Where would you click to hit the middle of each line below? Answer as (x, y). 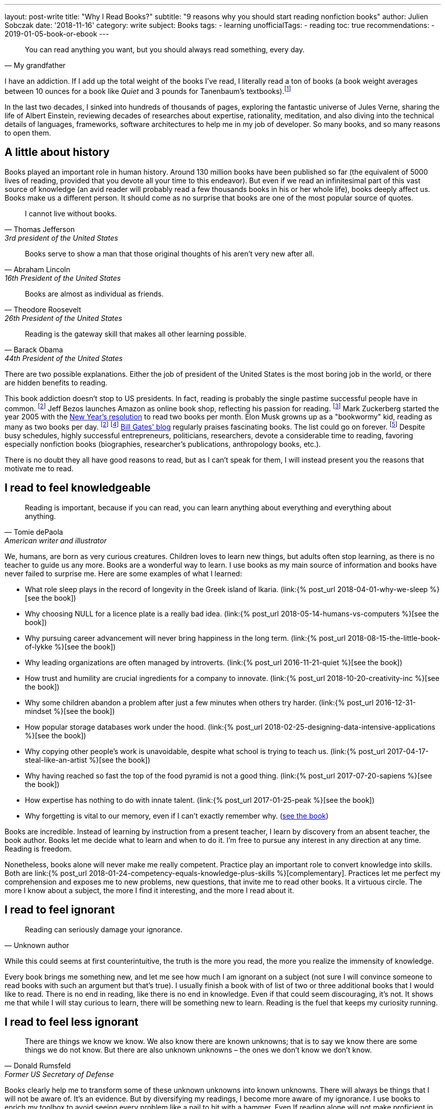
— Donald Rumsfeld (38, 1066)
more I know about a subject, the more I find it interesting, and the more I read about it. (149, 890)
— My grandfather (35, 65)
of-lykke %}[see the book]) (70, 646)
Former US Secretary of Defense (59, 1074)
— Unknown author (37, 945)
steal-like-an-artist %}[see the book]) (88, 760)
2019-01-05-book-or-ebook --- (57, 34)
